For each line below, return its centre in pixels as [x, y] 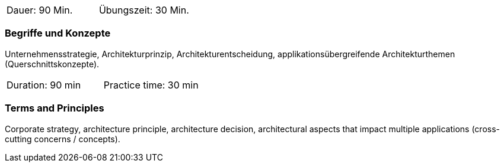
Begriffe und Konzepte [58, 33]
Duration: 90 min [44, 85]
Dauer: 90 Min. [40, 10]
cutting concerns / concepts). [63, 139]
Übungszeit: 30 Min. [144, 10]
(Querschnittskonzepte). [52, 64]
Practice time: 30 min [151, 85]
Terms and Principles [55, 108]
